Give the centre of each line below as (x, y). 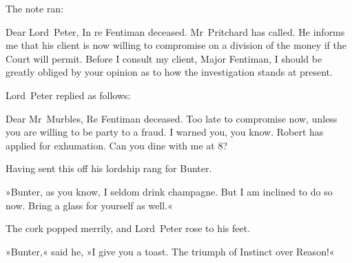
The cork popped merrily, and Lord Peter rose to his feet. (128, 228)
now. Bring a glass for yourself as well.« (89, 205)
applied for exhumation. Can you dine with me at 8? (117, 145)
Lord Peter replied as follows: (68, 95)
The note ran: (35, 8)
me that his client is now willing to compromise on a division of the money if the (176, 45)
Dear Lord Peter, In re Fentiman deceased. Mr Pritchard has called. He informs (175, 31)
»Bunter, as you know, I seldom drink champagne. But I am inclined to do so (169, 191)
